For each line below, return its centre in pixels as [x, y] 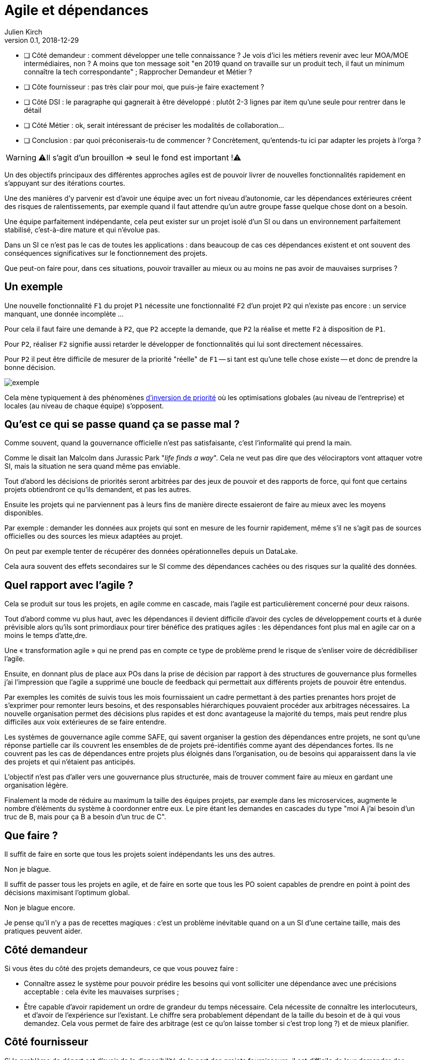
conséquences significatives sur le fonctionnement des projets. [106, 253]
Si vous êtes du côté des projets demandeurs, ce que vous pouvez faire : [121, 968]
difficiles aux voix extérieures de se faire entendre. [85, 722]
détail [33, 110]
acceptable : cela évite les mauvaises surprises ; [102, 991]
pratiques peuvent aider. [43, 931]
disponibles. [24, 513]
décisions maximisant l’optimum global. [67, 893]
